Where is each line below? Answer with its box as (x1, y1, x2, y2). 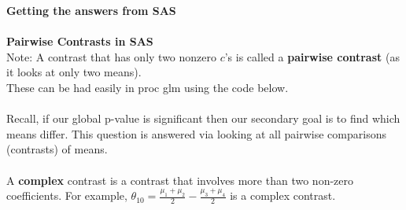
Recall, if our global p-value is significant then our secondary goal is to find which (6, 110, 400, 127)
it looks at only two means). (6, 64, 142, 80)
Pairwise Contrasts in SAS (6, 33, 153, 50)
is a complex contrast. (230, 187, 336, 204)
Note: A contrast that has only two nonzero (6, 48, 216, 64)
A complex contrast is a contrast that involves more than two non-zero (6, 171, 353, 188)
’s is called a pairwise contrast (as (224, 48, 400, 64)
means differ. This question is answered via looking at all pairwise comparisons (6, 125, 386, 142)
